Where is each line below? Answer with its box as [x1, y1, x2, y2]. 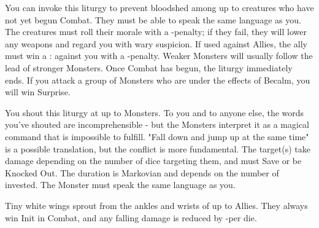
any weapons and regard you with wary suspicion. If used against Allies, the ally [5, 37, 307, 50]
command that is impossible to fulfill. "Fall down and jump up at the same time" [5, 130, 309, 143]
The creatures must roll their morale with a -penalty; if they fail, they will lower [5, 25, 307, 38]
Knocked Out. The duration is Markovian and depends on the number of [5, 166, 279, 179]
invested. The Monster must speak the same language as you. [5, 178, 236, 191]
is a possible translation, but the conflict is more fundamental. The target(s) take [5, 142, 310, 155]
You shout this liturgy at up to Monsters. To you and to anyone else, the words [5, 106, 304, 119]
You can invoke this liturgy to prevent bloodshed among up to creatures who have [5, 1, 314, 14]
